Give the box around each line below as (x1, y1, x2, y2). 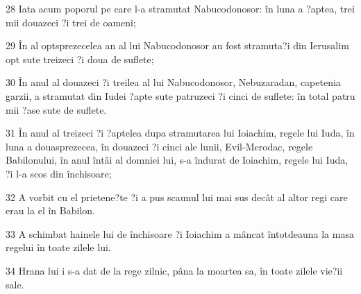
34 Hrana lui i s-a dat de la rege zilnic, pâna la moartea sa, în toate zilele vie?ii (6, 263, 343, 277)
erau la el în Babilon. (6, 203, 95, 218)
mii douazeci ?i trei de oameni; (6, 15, 136, 29)
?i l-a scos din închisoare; (6, 166, 112, 180)
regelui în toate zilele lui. (6, 240, 111, 254)
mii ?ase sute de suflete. (6, 102, 107, 116)
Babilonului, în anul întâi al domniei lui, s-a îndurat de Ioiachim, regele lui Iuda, (6, 153, 349, 167)
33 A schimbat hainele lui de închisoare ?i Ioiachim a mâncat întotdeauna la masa (6, 226, 354, 241)
